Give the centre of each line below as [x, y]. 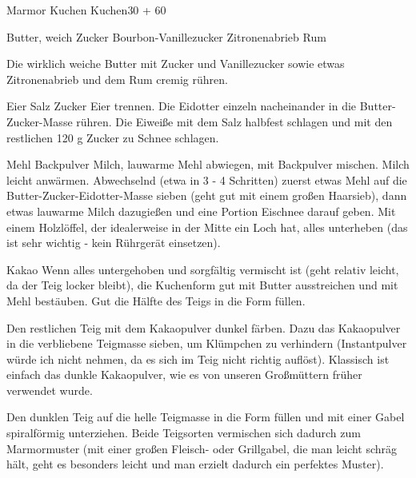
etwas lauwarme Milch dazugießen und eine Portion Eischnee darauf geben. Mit [201, 211]
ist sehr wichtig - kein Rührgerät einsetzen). [114, 243]
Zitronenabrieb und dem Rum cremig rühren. [117, 79]
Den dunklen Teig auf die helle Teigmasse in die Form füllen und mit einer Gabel [206, 417]
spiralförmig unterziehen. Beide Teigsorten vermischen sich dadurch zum [184, 433]
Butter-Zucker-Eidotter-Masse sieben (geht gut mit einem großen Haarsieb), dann [207, 195]
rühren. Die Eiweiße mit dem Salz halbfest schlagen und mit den [234, 121]
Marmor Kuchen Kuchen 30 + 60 [86, 10]
